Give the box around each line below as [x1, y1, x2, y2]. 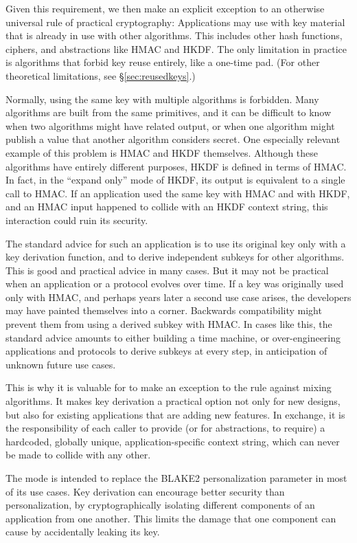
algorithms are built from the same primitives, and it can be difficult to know [5, 105, 332, 120]
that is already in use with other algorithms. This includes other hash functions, [5, 28, 343, 43]
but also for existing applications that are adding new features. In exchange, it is [5, 407, 345, 421]
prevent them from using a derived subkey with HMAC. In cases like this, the [5, 317, 332, 331]
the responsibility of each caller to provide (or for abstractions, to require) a [5, 421, 325, 435]
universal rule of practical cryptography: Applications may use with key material [5, 14, 345, 29]
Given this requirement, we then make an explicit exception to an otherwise [5, 1, 325, 15]
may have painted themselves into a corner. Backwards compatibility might [5, 303, 322, 318]
